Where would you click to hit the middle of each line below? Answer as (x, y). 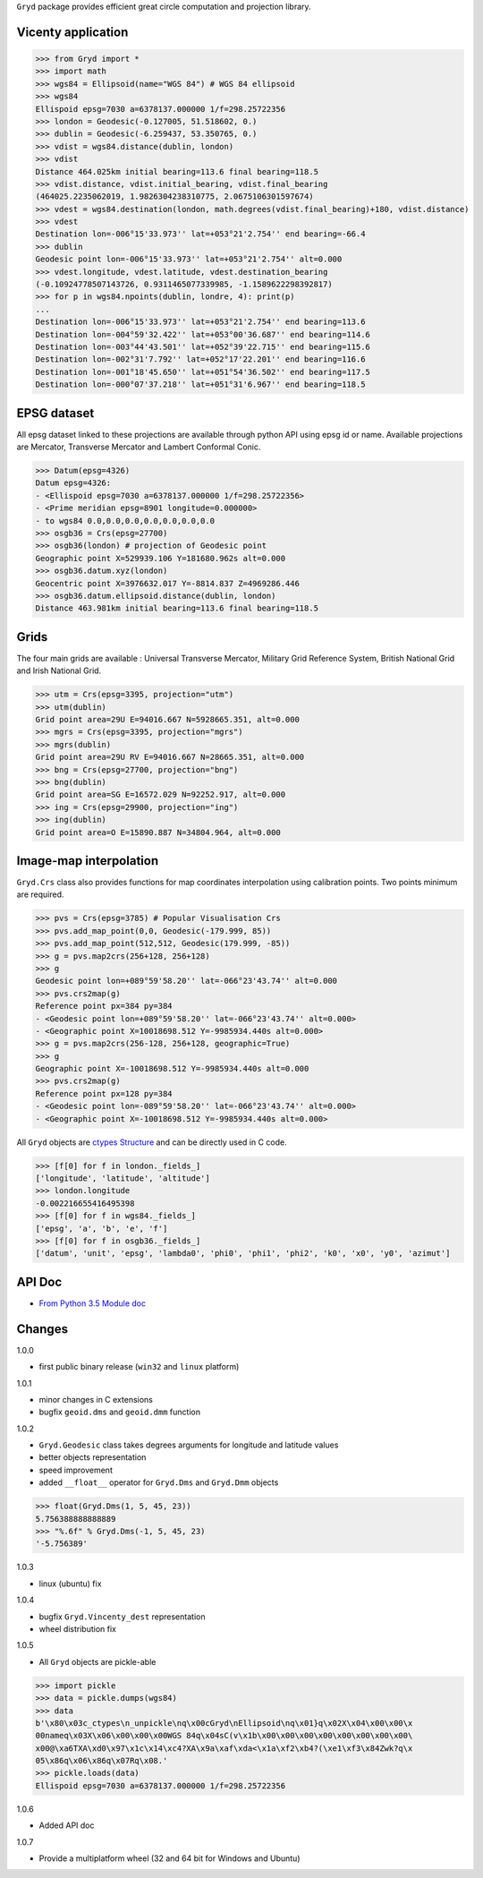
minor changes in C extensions (96, 1399)
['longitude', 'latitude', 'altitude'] (123, 1178)
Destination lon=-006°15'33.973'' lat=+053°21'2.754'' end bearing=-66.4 (200, 234)
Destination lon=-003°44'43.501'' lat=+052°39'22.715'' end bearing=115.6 (203, 346)
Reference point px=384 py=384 (104, 1006)
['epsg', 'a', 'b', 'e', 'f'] (102, 1228)
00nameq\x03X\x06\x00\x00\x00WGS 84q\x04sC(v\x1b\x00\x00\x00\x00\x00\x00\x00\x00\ (224, 1736)
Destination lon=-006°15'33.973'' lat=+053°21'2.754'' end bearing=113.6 (200, 322)
